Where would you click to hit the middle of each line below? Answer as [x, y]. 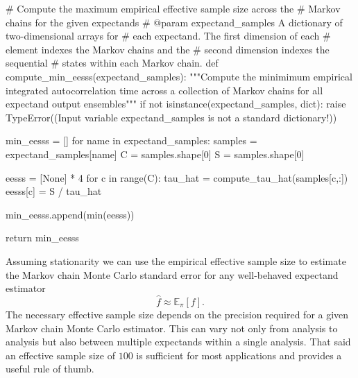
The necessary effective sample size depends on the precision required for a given [177, 314]
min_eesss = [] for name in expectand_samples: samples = [131, 140]
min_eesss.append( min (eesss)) [70, 214]
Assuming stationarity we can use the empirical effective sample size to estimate [176, 260]
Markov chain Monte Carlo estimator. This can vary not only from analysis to [172, 328]
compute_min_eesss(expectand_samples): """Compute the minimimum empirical [179, 76]
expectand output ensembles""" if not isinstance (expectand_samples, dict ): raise [176, 104]
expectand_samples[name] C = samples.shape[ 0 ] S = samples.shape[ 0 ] [155, 154]
